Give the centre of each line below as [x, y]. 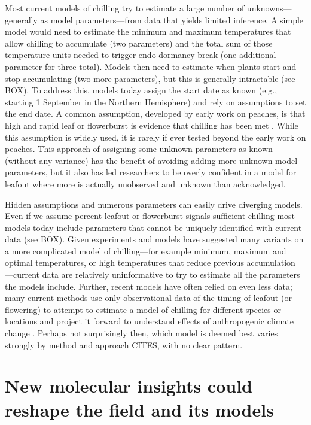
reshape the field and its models [139, 409]
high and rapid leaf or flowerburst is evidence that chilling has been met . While [152, 125]
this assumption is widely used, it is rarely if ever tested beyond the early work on [155, 137]
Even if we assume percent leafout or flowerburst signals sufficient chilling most [150, 216]
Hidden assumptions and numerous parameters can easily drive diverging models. [154, 204]
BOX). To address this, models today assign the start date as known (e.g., [141, 90]
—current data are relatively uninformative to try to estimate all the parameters [153, 274]
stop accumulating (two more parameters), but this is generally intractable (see [150, 78]
